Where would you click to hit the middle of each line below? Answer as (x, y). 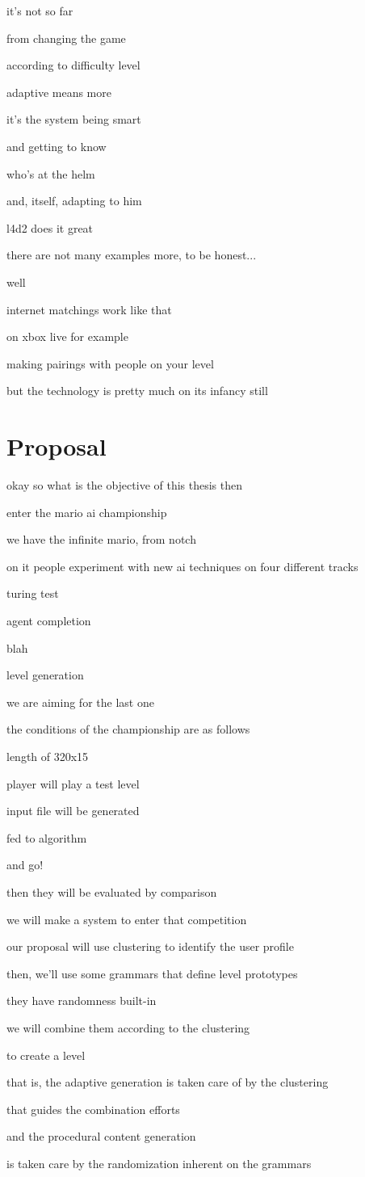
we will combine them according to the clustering (128, 1027)
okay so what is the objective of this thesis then (125, 485)
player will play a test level (73, 783)
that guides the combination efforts (93, 1109)
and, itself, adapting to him (74, 201)
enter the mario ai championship (87, 512)
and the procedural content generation (101, 1136)
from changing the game (66, 38)
